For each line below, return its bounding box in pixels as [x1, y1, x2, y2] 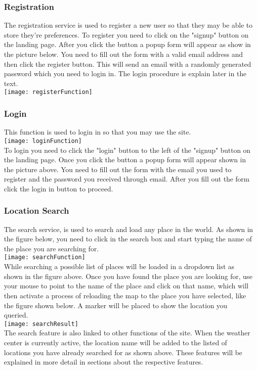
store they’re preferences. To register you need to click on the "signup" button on [4, 29, 249, 40]
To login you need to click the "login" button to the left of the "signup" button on [4, 144, 251, 155]
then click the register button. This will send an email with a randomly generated [4, 58, 252, 69]
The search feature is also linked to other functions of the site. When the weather [4, 327, 251, 338]
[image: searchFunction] [4, 254, 86, 261]
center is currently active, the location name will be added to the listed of [4, 337, 227, 347]
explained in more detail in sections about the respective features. [4, 357, 203, 367]
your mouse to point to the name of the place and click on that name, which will [4, 280, 249, 291]
